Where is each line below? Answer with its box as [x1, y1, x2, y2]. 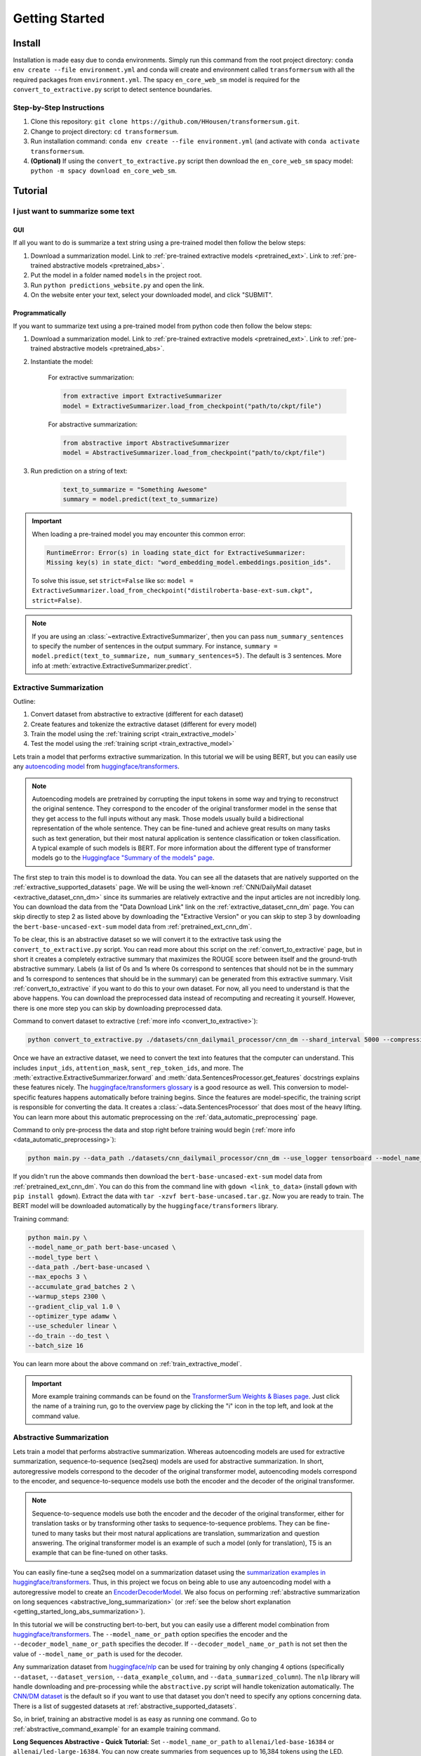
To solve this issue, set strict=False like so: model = [32, 577, 194, 585]
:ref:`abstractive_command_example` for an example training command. [13, 1724, 221, 1733]
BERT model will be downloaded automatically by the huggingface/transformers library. [13, 1202, 279, 1210]
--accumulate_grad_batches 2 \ [27, 1283, 136, 1290]
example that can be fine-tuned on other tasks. [32, 1549, 168, 1557]
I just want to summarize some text [13, 207, 135, 216]
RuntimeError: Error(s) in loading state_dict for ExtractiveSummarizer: [46, 549, 306, 556]
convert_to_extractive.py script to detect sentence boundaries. [13, 85, 213, 94]
